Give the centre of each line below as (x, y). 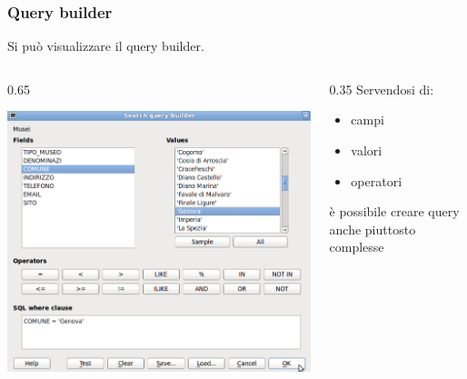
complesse (357, 247)
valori (367, 150)
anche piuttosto (373, 229)
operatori (377, 180)
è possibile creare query (394, 211)
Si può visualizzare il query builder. (106, 46)
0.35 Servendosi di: (382, 89)
